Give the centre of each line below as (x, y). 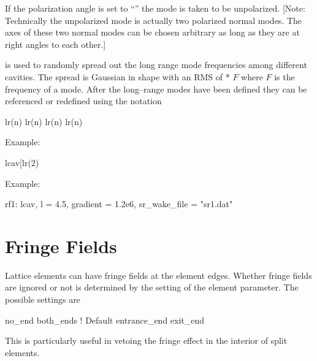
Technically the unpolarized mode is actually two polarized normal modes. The (154, 20)
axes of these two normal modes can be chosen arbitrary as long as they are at (152, 32)
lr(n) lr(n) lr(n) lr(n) (44, 121)
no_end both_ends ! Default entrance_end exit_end (105, 320)
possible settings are (43, 299)
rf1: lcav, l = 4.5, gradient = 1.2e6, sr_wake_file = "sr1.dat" (119, 204)
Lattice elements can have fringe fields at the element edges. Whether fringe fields (158, 275)
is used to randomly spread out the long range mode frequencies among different (156, 65)
